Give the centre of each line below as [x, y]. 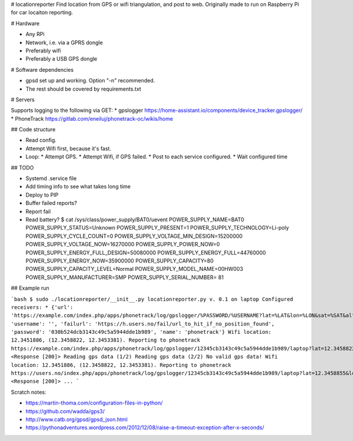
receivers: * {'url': [42, 307]
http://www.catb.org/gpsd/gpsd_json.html [76, 419]
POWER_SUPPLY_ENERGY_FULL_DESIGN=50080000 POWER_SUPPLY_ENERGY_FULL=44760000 [146, 253]
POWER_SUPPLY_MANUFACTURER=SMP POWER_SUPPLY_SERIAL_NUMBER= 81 [124, 277]
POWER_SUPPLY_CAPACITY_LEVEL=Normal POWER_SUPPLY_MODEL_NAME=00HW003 [134, 269]
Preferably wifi [43, 51]
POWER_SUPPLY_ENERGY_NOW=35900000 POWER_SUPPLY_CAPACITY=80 [120, 261]
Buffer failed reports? [51, 203]
